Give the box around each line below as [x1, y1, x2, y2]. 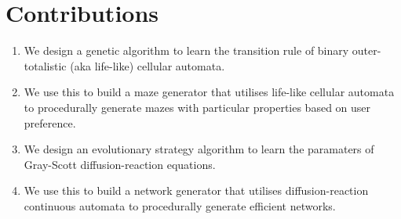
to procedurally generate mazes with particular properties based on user [24, 99, 371, 115]
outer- [352, 42, 381, 59]
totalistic [24, 57, 67, 74]
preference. [24, 114, 76, 131]
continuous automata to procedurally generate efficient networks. [24, 197, 336, 214]
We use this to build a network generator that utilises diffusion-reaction [24, 182, 369, 199]
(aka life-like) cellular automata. [70, 57, 225, 74]
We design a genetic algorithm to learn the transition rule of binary [24, 42, 349, 59]
